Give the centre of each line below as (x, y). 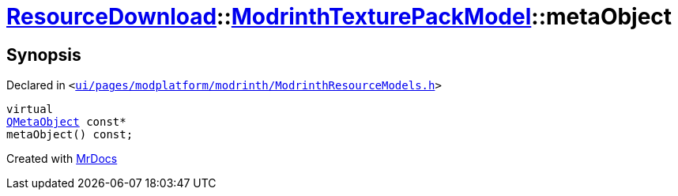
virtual (30, 109)
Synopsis (44, 55)
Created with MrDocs (62, 159)
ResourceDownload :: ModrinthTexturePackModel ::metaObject (339, 17)
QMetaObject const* (66, 122)
